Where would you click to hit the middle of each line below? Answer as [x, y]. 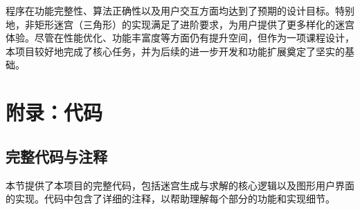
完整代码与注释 [56, 156]
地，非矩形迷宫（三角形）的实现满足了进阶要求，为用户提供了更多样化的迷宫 [180, 24]
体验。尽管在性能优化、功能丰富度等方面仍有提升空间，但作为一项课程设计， [180, 38]
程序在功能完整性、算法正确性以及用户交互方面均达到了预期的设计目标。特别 [180, 10]
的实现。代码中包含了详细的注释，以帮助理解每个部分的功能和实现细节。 [170, 199]
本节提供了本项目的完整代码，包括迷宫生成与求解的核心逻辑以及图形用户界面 [180, 185]
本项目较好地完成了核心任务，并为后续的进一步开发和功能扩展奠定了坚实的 [175, 51]
